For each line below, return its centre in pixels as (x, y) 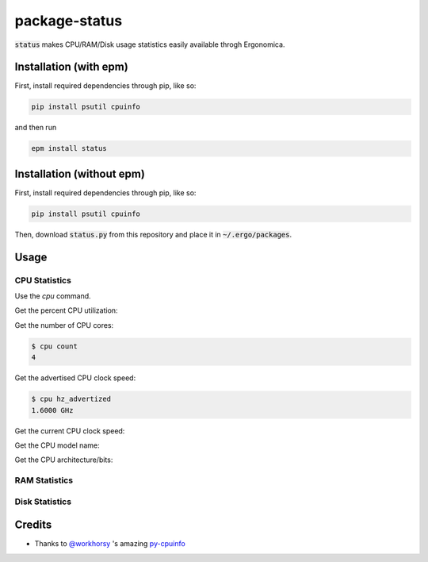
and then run (36, 128)
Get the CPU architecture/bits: (64, 460)
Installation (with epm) (71, 67)
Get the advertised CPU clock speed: (75, 378)
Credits (33, 525)
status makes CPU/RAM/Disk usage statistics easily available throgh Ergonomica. (150, 44)
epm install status (69, 148)
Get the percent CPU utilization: (66, 310)
